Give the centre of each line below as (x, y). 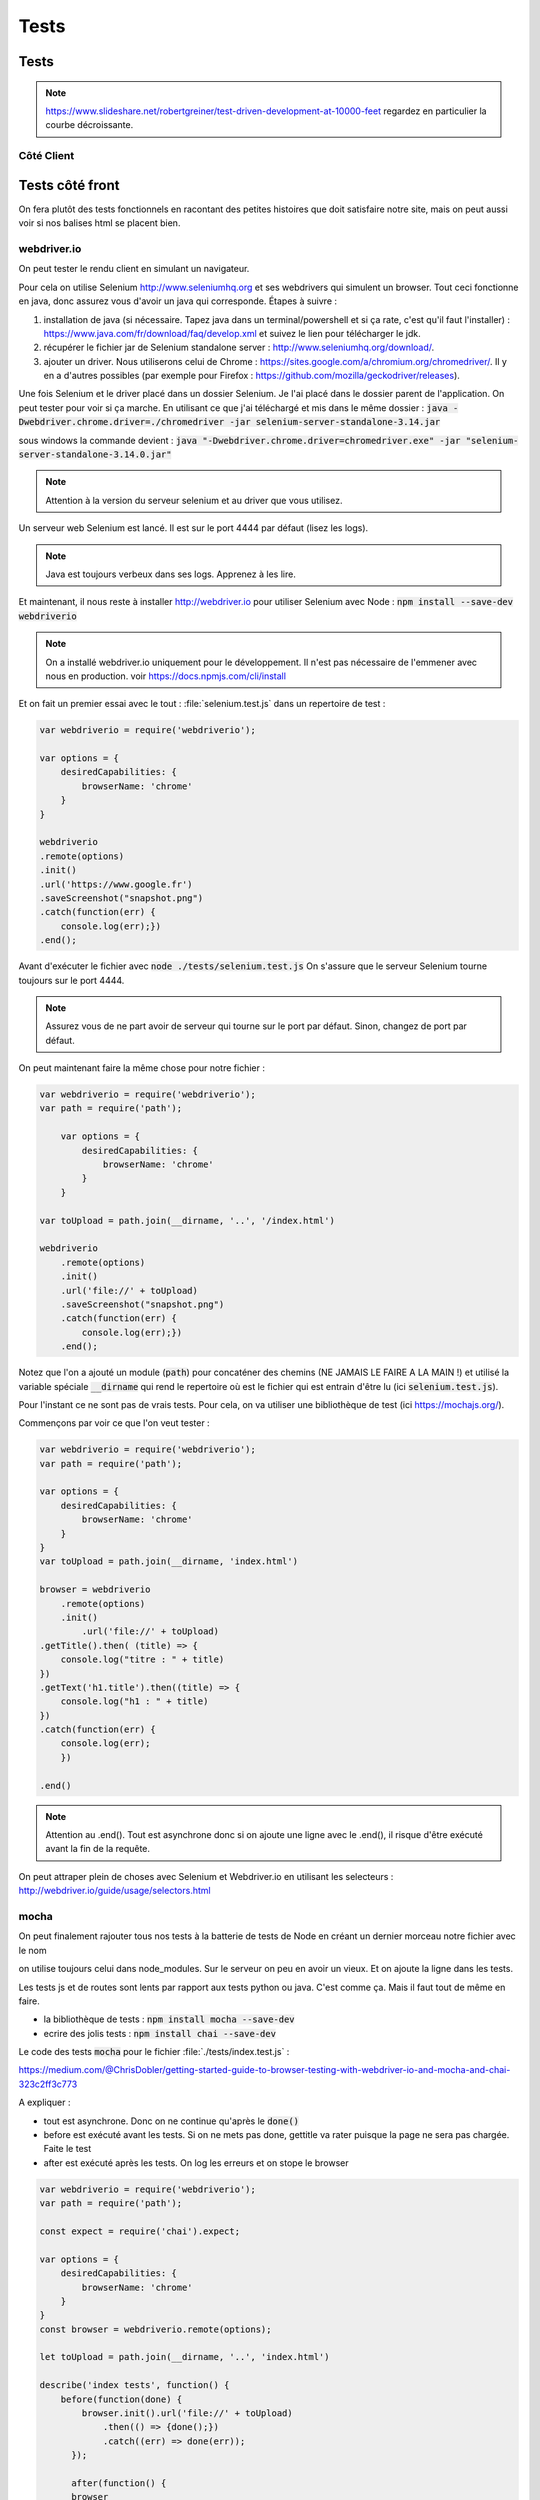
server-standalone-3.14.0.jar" (95, 454)
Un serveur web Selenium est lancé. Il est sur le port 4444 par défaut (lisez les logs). (193, 528)
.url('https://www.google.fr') (116, 884)
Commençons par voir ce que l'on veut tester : (114, 1423)
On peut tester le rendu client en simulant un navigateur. (134, 269)
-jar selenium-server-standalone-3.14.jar (335, 422)
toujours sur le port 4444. (71, 980)
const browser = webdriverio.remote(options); (155, 2329)
